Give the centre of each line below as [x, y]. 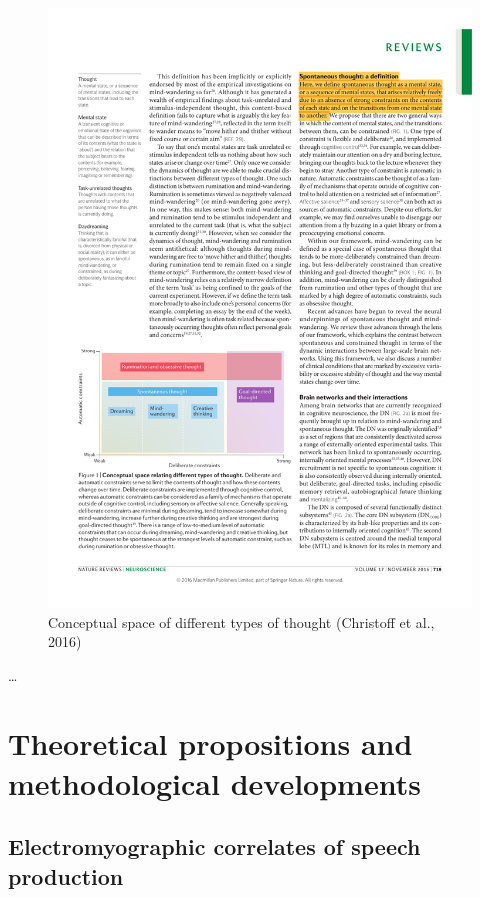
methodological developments [214, 782]
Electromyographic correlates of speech [214, 846]
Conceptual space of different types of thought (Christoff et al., [241, 621]
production [66, 875]
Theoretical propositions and [210, 743]
